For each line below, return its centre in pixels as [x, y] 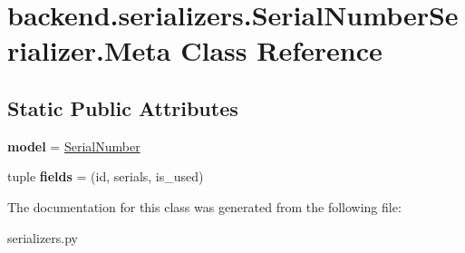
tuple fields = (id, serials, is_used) [106, 176]
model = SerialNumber [74, 146]
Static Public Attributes [123, 107]
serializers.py [43, 237]
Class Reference [281, 50]
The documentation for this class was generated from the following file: [204, 206]
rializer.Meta [89, 50]
